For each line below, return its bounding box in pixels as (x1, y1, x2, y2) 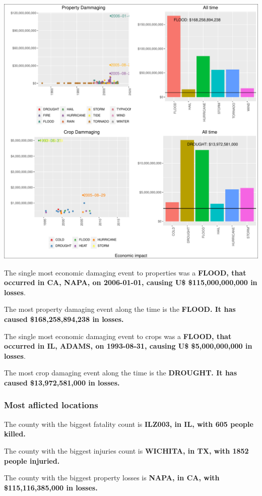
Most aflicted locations (4, 399, 98, 411)
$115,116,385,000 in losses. (4, 482, 98, 492)
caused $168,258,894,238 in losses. (4, 313, 124, 324)
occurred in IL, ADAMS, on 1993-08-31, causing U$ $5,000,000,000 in (4, 341, 252, 351)
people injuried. (4, 455, 60, 466)
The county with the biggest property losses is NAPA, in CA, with (4, 472, 220, 483)
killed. (4, 428, 26, 439)
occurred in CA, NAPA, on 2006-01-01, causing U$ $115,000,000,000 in (4, 277, 257, 288)
